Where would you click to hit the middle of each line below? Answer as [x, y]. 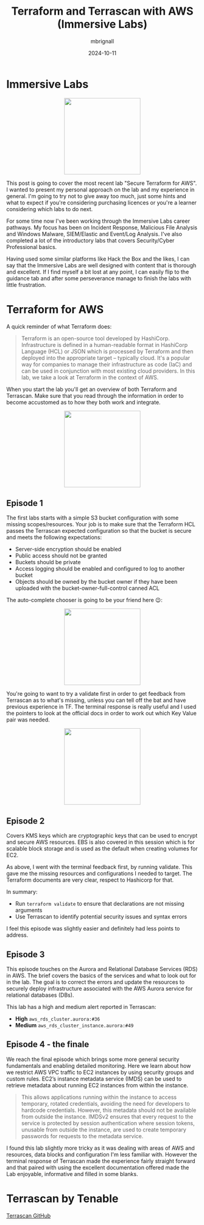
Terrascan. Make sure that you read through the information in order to [95, 395]
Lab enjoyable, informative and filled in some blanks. [72, 1174]
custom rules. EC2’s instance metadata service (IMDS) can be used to [94, 1079]
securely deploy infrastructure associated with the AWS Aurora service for [100, 989]
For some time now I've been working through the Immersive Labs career [98, 221]
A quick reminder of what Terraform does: [59, 326]
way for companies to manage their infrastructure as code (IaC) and [107, 364]
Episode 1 [25, 503]
